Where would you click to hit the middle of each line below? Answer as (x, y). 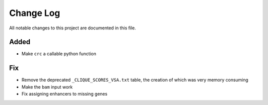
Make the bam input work (47, 87)
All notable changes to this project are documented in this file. (72, 28)
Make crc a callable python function (59, 54)
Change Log (35, 13)
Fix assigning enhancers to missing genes (65, 94)
